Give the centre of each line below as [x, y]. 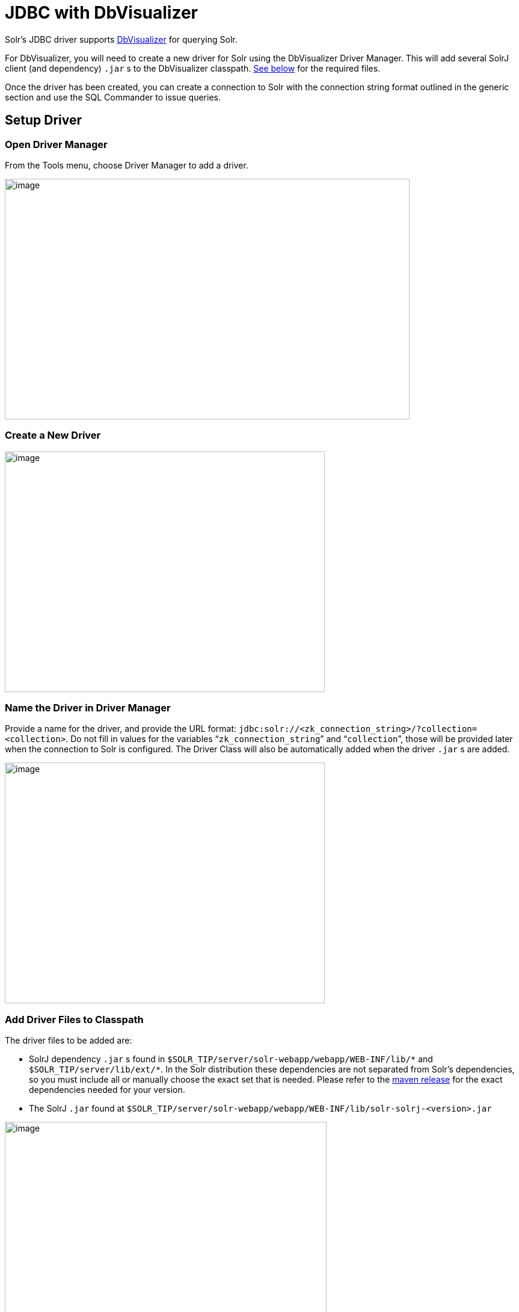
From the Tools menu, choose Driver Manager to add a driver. [127, 165]
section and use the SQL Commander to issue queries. [113, 97]
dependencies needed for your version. [107, 1090]
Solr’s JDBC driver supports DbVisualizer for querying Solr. [121, 39]
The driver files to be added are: [69, 1041]
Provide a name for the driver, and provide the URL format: [121, 729]
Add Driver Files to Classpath [74, 1019]
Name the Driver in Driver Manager [88, 708]
